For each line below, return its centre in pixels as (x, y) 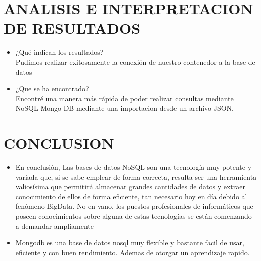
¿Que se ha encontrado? (52, 89)
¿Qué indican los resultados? (59, 52)
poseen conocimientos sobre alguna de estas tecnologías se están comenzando (134, 216)
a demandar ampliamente (55, 226)
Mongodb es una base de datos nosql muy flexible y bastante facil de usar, (130, 243)
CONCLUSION (59, 143)
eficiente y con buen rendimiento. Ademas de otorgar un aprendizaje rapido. (133, 252)
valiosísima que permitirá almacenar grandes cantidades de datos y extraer (130, 186)
